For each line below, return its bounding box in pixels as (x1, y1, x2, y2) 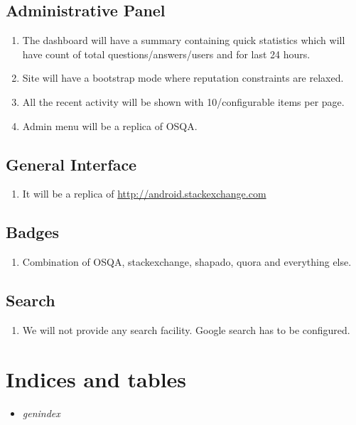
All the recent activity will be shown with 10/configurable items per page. (22, 94, 345, 109)
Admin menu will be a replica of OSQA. (22, 118, 198, 133)
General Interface (6, 153, 137, 175)
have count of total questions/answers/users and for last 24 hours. (22, 46, 311, 61)
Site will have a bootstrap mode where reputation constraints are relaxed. (22, 70, 344, 85)
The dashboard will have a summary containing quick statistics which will (22, 33, 345, 48)
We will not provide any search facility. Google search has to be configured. (22, 322, 350, 337)
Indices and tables (6, 364, 187, 393)
